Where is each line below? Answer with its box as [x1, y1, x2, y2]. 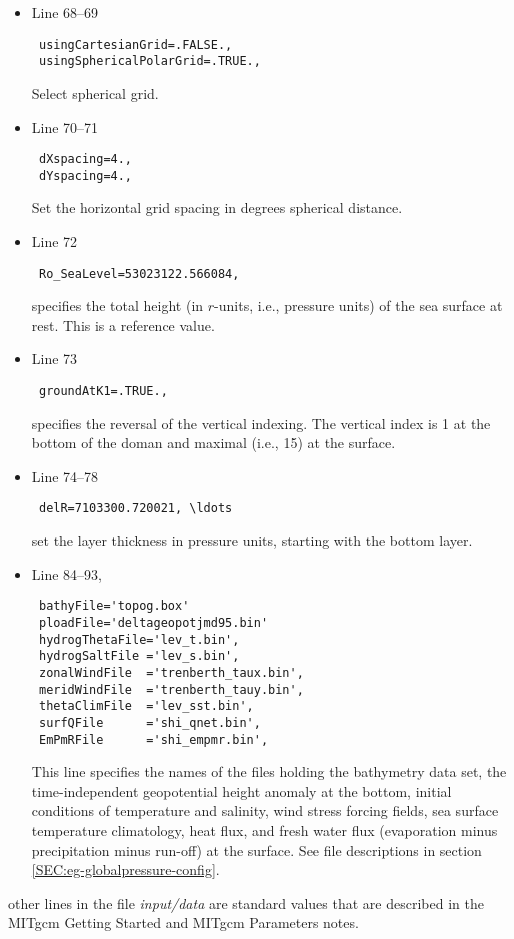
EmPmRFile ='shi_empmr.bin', [38, 732, 269, 747]
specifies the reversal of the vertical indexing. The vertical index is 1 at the [31, 412, 491, 433]
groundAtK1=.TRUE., [38, 384, 168, 399]
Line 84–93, [31, 563, 102, 584]
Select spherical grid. [31, 82, 159, 103]
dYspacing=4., [38, 168, 133, 183]
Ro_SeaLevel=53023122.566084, [38, 266, 240, 281]
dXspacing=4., [38, 152, 133, 167]
